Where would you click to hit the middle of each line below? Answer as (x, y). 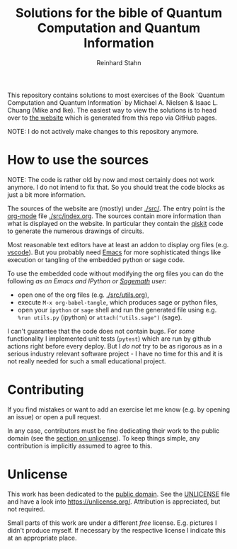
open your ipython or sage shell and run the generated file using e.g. (117, 310)
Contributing (46, 390)
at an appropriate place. (42, 538)
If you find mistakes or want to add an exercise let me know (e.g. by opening (118, 409)
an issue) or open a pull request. (54, 417)
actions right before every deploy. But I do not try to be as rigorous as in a (115, 346)
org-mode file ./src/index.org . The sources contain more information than (114, 216)
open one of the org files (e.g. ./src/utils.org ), (83, 295)
